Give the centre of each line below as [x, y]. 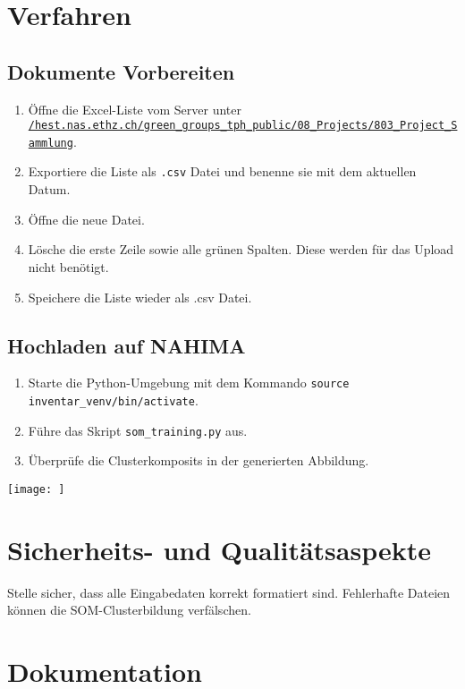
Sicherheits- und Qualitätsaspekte [219, 549]
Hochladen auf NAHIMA [127, 345]
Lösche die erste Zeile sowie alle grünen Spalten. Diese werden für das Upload [241, 249]
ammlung [51, 143]
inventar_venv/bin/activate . [113, 400]
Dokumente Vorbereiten [121, 71]
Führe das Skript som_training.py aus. [138, 430]
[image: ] [36, 489]
